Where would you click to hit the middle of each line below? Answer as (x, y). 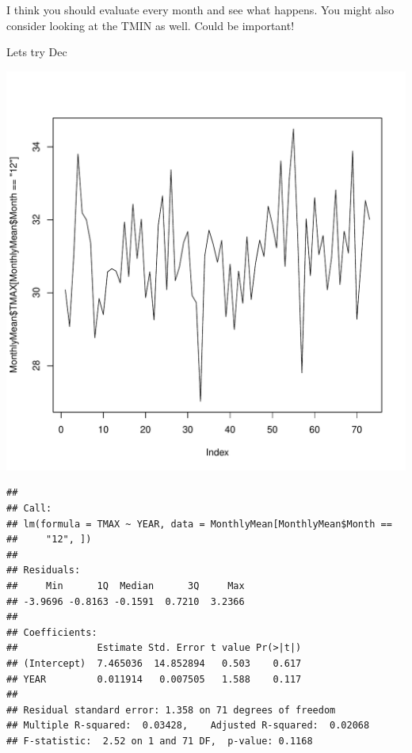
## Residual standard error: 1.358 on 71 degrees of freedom (171, 710)
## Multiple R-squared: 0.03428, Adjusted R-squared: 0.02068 (188, 726)
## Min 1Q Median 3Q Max (126, 586)
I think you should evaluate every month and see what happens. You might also (200, 10)
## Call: (29, 508)
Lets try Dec (37, 52)
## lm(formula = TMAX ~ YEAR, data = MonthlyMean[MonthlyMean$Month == (199, 524)
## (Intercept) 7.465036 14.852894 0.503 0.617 (154, 663)
